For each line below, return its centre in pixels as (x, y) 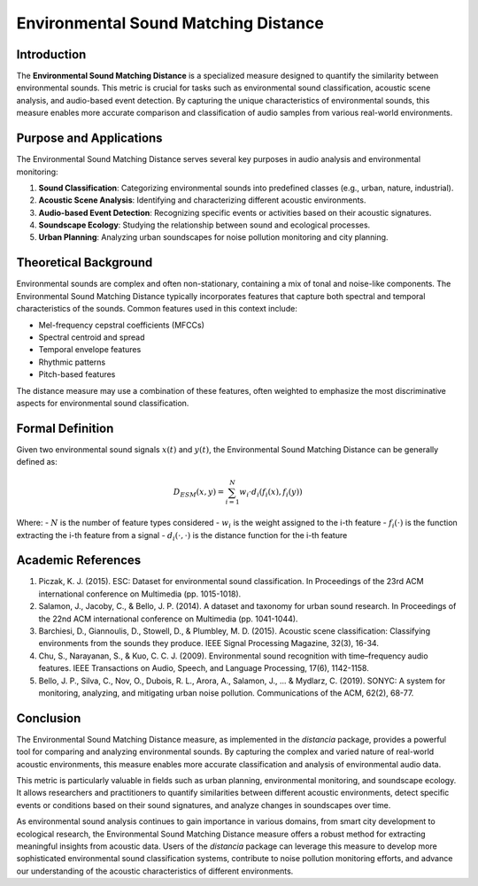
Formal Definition (65, 428)
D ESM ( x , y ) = (199, 493)
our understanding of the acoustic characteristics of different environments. (155, 871)
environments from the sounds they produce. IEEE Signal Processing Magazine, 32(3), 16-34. (209, 643)
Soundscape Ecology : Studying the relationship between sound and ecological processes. (204, 225)
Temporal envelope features (90, 350)
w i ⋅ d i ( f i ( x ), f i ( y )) (271, 493)
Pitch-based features (77, 374)
